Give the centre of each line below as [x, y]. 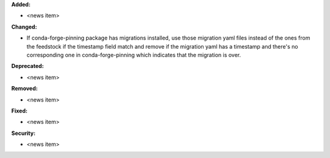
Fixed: [19, 111]
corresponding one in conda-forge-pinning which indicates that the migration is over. [134, 55]
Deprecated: [28, 66]
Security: [24, 133]
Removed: [24, 89]
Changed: [24, 27]
